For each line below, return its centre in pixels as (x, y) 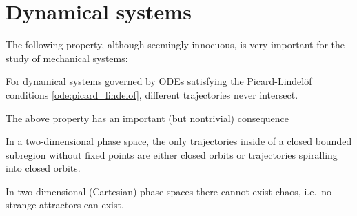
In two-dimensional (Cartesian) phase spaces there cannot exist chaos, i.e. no (169, 191)
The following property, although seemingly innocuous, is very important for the (175, 45)
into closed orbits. (43, 168)
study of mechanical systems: (67, 58)
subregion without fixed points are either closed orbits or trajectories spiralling (172, 154)
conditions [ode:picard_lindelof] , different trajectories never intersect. (152, 94)
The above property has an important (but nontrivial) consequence (147, 118)
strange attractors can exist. (65, 205)
